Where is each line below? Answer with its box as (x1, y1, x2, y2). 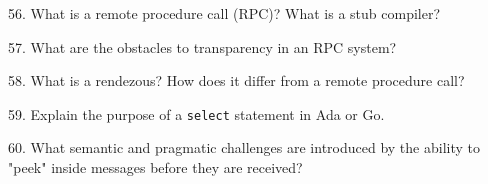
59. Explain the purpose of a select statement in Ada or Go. (8, 103, 385, 124)
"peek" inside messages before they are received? (8, 157, 303, 178)
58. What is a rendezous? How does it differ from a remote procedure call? (8, 70, 465, 91)
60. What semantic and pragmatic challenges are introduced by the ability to (8, 137, 480, 158)
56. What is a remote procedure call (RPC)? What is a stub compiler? (8, 3, 441, 23)
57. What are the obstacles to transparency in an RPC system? (8, 36, 397, 57)
